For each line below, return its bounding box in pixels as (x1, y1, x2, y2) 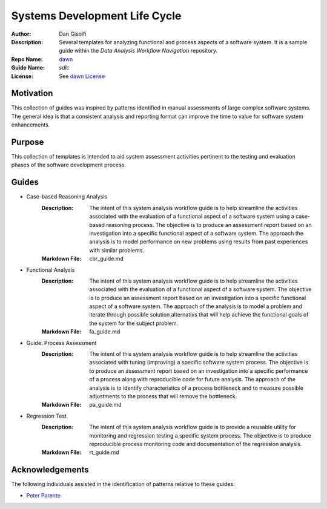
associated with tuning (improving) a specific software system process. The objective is (89, 359, 309, 366)
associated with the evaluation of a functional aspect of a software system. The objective (89, 286, 312, 293)
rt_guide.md (89, 448, 119, 456)
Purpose (11, 137, 44, 147)
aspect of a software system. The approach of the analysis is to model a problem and (89, 303, 303, 310)
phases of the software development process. (11, 161, 127, 169)
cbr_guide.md (89, 255, 124, 263)
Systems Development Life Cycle (11, 9, 182, 22)
